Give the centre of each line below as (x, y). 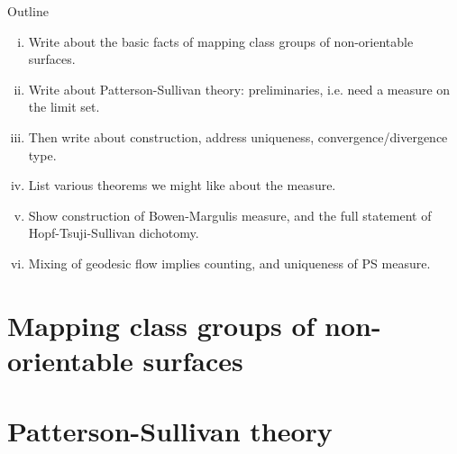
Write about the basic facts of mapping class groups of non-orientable (221, 41)
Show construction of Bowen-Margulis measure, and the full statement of (230, 215)
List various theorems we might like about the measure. (182, 185)
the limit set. (64, 107)
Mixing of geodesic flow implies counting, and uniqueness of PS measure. (229, 263)
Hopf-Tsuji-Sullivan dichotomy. (114, 233)
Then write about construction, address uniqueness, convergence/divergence (238, 136)
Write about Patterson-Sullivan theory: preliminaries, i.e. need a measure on (239, 89)
